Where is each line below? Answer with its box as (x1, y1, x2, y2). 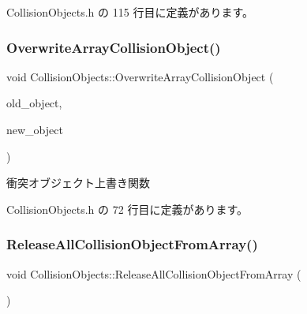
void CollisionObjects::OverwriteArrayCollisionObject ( (6, 68, 274, 84)
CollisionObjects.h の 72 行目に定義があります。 (6, 200, 248, 217)
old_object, (6, 95, 62, 111)
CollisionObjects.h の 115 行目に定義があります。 (6, 4, 253, 20)
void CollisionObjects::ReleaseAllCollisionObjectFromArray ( (6, 265, 301, 282)
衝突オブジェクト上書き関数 (6, 174, 150, 191)
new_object (6, 121, 63, 137)
